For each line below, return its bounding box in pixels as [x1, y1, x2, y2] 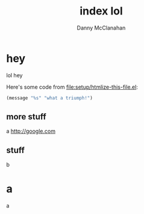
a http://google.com [6, 128, 56, 135]
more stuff [6, 112, 46, 122]
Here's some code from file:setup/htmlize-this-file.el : [6, 83, 139, 90]
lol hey [6, 71, 23, 79]
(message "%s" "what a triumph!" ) [6, 95, 93, 101]
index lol [79, 4, 123, 18]
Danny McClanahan [77, 24, 126, 31]
